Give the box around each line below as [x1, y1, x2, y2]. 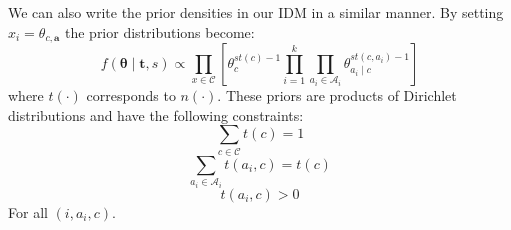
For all [8, 201, 48, 222]
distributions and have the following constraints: [8, 104, 304, 125]
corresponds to [86, 85, 176, 106]
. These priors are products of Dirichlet [217, 85, 457, 106]
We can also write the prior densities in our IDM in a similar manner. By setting [8, 2, 504, 22]
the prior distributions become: [64, 21, 255, 42]
